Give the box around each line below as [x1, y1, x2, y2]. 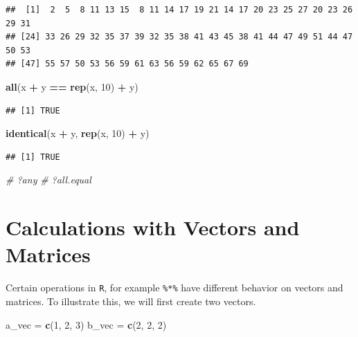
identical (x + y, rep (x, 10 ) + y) [6, 126, 150, 140]
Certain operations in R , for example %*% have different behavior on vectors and [6, 280, 343, 295]
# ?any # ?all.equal [6, 172, 91, 187]
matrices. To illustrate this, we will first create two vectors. [6, 293, 256, 308]
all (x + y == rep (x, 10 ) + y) [6, 79, 138, 93]
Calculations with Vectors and [6, 213, 300, 242]
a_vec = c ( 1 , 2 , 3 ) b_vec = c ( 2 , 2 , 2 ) [6, 317, 167, 331]
